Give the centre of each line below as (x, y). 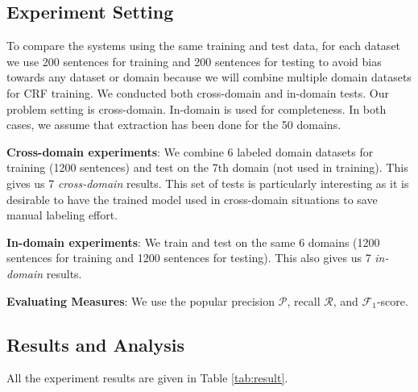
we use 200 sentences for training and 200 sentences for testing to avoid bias (194, 61)
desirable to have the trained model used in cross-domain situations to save (192, 199)
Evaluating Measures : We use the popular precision (141, 300)
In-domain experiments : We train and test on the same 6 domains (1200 (193, 242)
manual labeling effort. (62, 215)
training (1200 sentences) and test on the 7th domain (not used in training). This (207, 167)
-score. (392, 300)
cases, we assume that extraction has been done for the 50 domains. (174, 125)
